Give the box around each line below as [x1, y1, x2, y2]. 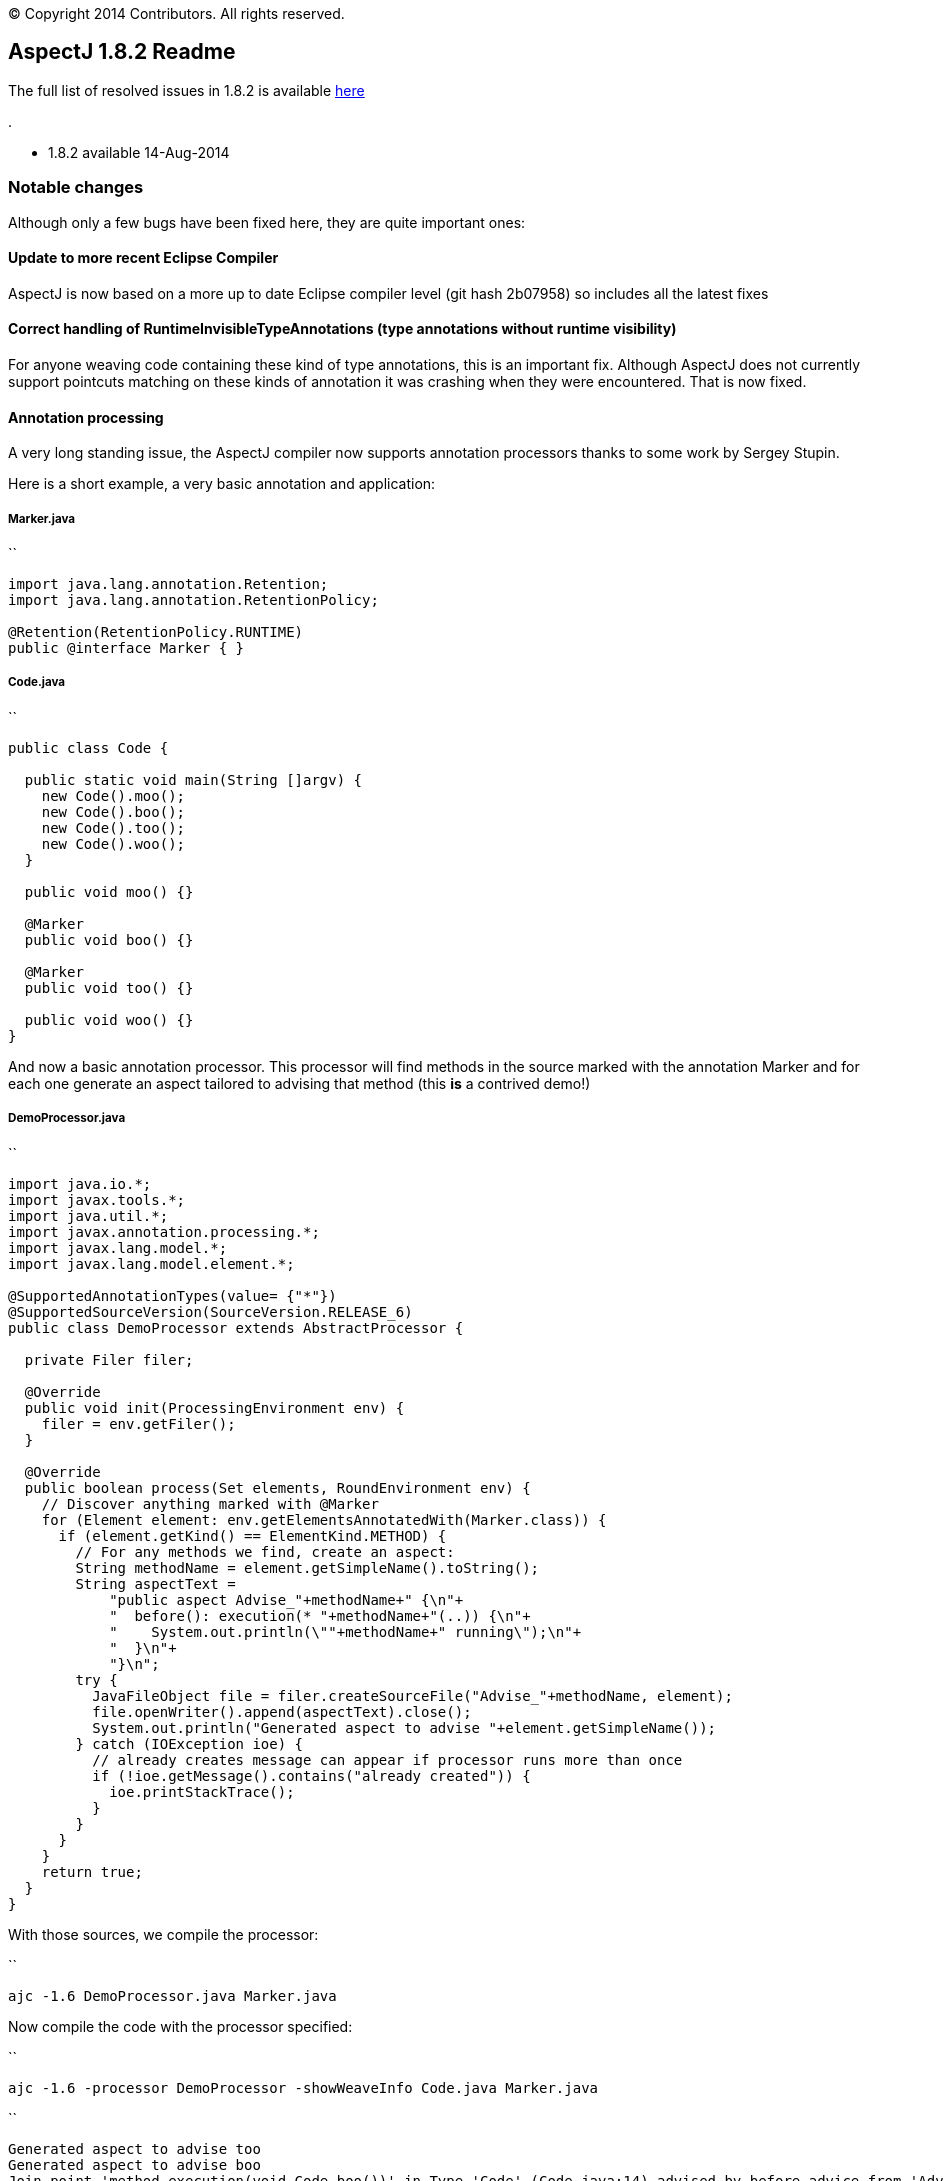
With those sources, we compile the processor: [8, 1925, 319, 1943]
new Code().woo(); [41, 835, 186, 852]
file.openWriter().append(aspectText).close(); [92, 1703, 472, 1720]
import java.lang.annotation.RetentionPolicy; [8, 592, 379, 609]
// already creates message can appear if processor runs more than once [92, 1751, 683, 1768]
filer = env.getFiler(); [41, 1415, 236, 1432]
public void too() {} [24, 979, 194, 996]
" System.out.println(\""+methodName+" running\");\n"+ [109, 1623, 582, 1640]
